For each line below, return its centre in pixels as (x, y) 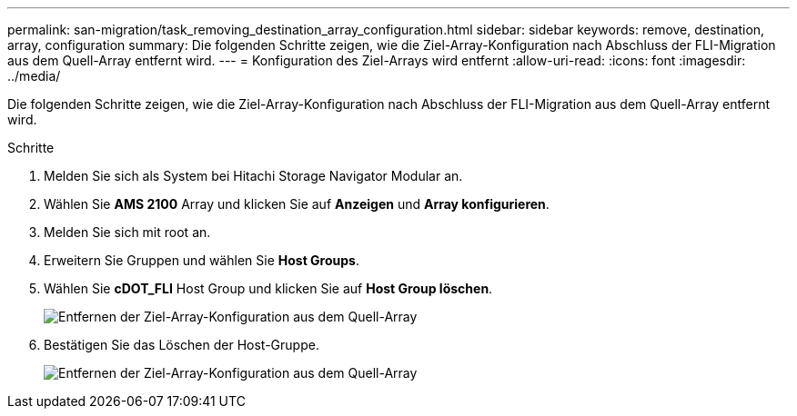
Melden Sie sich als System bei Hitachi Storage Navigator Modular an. (253, 176)
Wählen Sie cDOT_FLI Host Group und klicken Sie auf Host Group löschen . (268, 288)
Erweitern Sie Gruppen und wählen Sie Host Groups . (202, 260)
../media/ (34, 76)
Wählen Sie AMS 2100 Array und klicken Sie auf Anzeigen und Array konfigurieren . (297, 204)
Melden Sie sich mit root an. (127, 232)
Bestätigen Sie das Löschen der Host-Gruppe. (182, 345)
